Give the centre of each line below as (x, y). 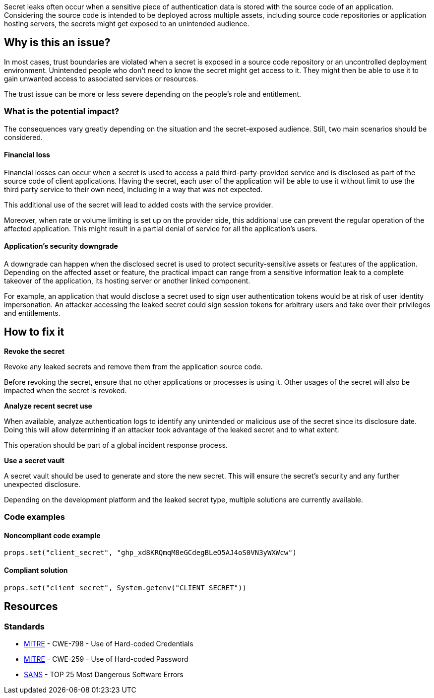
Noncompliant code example (52, 535)
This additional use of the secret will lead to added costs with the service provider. (139, 205)
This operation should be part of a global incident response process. (116, 445)
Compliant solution (36, 570)
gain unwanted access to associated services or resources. (101, 78)
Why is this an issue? (57, 43)
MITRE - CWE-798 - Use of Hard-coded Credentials (109, 643)
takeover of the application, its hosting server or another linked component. (127, 281)
